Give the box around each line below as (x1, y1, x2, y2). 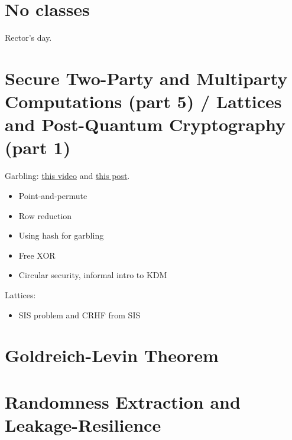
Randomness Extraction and (5, 389, 241, 413)
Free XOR (18, 249, 56, 261)
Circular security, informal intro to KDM (18, 269, 167, 281)
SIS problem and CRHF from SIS (18, 308, 141, 321)
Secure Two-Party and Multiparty (5, 66, 288, 90)
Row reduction (18, 209, 72, 221)
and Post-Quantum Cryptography (5, 112, 285, 136)
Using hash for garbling (18, 229, 104, 242)
